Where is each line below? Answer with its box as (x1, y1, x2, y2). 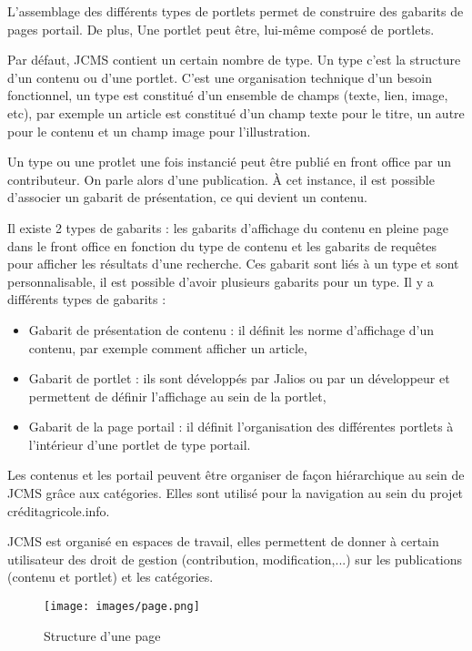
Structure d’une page (44, 626, 161, 645)
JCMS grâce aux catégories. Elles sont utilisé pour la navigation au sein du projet (7, 483, 464, 503)
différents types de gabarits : (7, 290, 166, 309)
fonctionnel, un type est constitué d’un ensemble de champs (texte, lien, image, (7, 86, 448, 105)
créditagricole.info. (7, 501, 110, 520)
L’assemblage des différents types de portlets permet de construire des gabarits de (7, 2, 464, 20)
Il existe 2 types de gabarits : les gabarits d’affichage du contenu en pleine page (7, 218, 448, 237)
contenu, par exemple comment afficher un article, (28, 338, 307, 357)
